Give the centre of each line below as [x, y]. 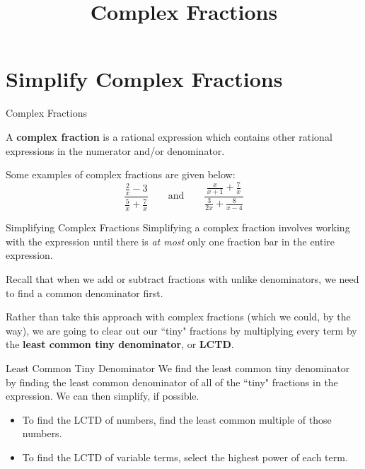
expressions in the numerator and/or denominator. [115, 150]
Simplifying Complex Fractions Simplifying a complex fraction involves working [178, 227]
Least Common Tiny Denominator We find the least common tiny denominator [178, 368]
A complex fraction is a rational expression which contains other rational [169, 136]
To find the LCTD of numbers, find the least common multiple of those [177, 419]
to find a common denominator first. [85, 293]
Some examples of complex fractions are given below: [121, 174]
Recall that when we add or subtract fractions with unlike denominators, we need [182, 279]
